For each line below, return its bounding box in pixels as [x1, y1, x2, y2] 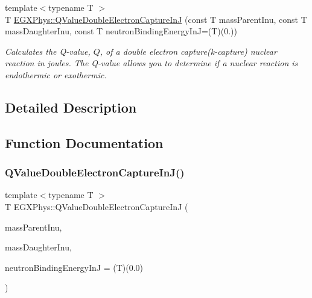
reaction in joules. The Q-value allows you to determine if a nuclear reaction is [5, 57, 298, 69]
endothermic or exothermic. [5, 68, 107, 81]
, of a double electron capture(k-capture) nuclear [100, 45, 277, 57]
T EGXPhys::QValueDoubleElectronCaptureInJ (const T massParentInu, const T [5, 13, 307, 25]
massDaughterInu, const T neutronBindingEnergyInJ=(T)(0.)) [5, 25, 238, 37]
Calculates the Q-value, [5, 45, 91, 57]
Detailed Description [5, 98, 137, 116]
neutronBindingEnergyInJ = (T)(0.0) [5, 261, 144, 273]
